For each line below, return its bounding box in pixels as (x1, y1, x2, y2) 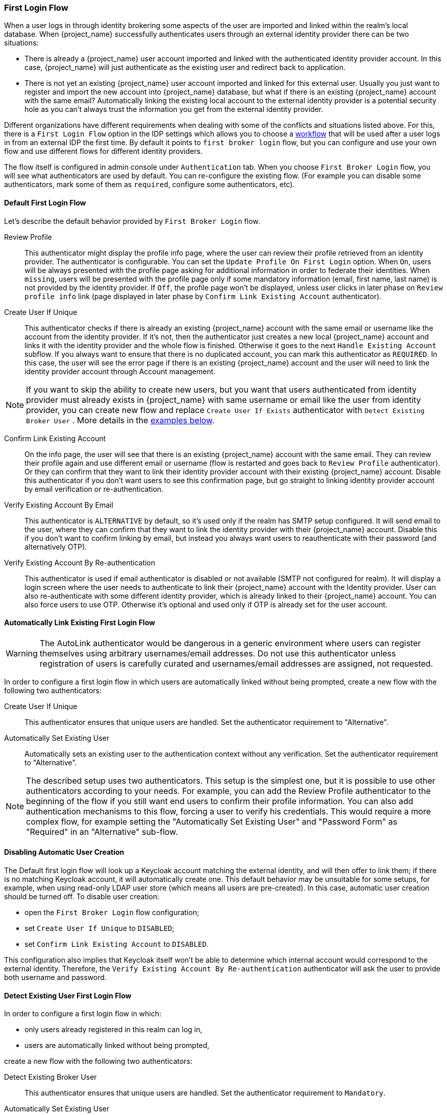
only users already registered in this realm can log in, (24, 1025, 203, 1034)
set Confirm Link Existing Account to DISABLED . (24, 940, 209, 949)
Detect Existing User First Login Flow (4, 991, 132, 1000)
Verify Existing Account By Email (4, 500, 113, 509)
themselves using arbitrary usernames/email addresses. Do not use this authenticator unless (39, 648, 396, 658)
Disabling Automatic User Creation (4, 848, 125, 857)
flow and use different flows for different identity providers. (4, 147, 203, 156)
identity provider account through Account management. (24, 367, 216, 376)
